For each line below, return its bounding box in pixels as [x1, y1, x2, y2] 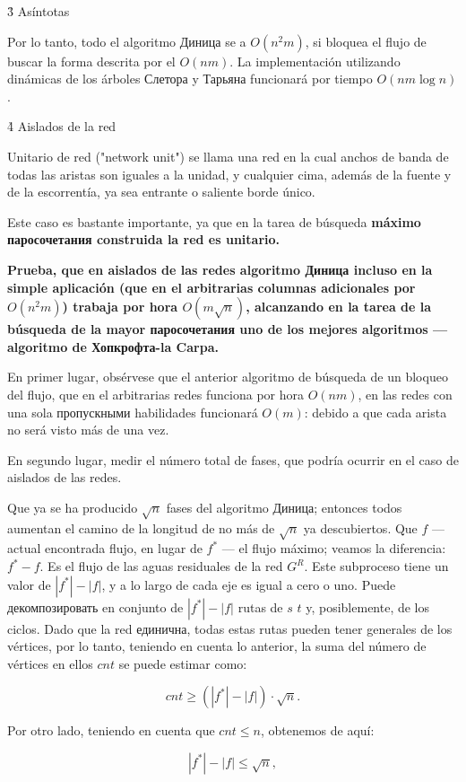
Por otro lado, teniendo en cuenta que [7, 721, 215, 740]
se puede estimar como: [118, 654, 247, 672]
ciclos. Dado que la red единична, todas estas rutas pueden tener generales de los [7, 619, 453, 637]
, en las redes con [358, 384, 453, 403]
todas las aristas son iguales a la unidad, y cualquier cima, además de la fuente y [7, 164, 452, 183]
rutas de [237, 597, 283, 616]
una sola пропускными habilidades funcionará [7, 402, 258, 421]
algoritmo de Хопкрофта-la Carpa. [7, 337, 219, 356]
